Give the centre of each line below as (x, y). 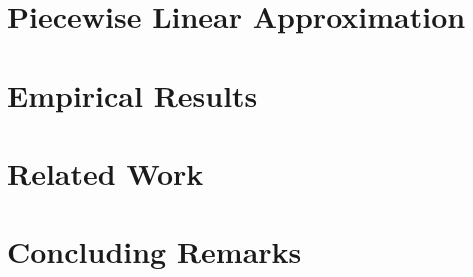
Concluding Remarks (154, 251)
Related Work (105, 172)
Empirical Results (132, 94)
